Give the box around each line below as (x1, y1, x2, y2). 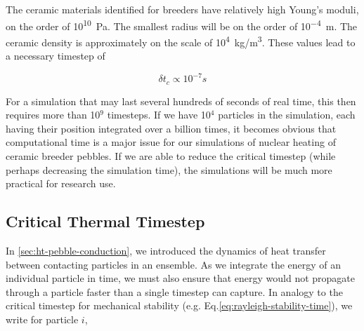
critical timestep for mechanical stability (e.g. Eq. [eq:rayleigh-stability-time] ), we (6, 298, 353, 313)
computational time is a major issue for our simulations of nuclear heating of (6, 135, 336, 149)
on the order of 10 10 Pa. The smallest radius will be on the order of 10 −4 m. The (6, 16, 358, 33)
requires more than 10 (6, 107, 100, 122)
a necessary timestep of (6, 48, 105, 63)
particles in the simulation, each (218, 107, 356, 122)
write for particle (6, 311, 79, 326)
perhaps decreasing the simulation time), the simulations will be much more (6, 162, 332, 177)
